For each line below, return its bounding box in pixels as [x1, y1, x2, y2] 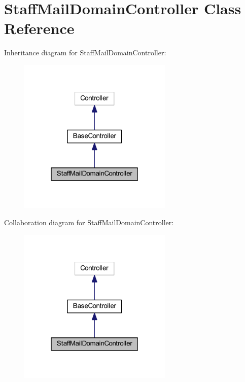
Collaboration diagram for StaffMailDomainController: [4, 217, 174, 227]
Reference [4, 18, 75, 39]
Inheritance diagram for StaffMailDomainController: [4, 47, 166, 58]
